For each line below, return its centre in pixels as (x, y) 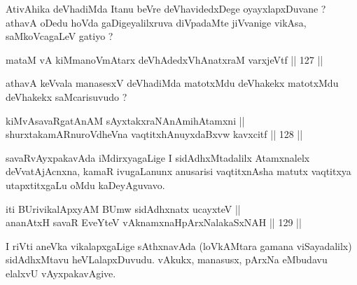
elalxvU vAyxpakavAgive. (61, 273)
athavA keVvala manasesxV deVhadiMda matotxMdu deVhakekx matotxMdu (172, 83)
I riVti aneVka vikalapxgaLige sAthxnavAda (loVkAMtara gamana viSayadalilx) (179, 245)
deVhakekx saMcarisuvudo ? (66, 96)
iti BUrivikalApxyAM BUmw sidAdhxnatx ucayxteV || (123, 208)
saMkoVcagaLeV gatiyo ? (59, 36)
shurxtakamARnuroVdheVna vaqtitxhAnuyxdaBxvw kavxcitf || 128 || (154, 134)
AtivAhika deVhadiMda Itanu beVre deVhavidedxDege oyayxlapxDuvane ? (166, 8)
